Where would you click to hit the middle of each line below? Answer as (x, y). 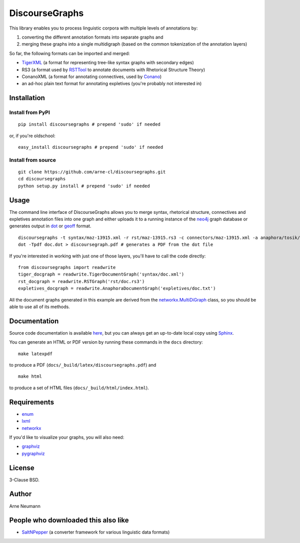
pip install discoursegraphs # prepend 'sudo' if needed (89, 124)
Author (20, 494)
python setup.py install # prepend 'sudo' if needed (84, 186)
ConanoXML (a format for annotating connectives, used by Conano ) (92, 76)
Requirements (32, 402)
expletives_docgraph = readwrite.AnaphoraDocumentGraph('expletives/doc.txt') (117, 289)
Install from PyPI (29, 113)
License (22, 468)
